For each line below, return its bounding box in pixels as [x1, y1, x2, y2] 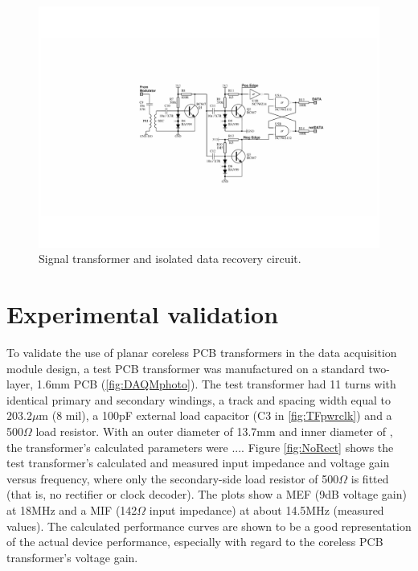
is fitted [350, 470, 389, 487]
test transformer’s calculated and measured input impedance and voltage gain [6, 454, 390, 471]
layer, [6, 376, 34, 392]
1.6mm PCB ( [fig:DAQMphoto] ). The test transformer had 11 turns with [36, 376, 396, 392]
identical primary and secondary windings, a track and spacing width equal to [6, 391, 391, 408]
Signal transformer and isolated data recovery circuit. [39, 250, 301, 267]
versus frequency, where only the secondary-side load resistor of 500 [6, 470, 339, 487]
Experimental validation [6, 298, 279, 331]
